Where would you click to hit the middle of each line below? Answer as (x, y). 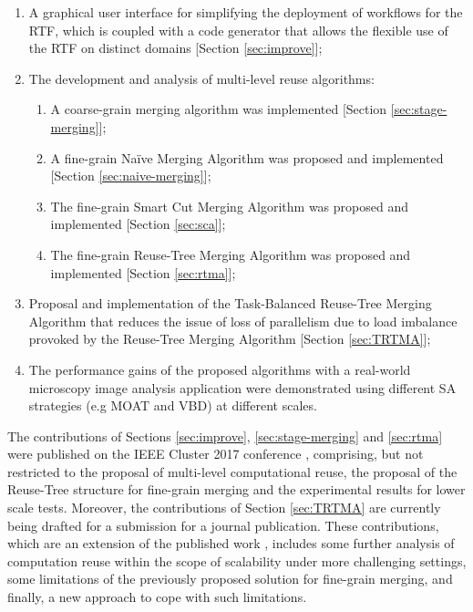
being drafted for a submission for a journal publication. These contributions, (223, 525)
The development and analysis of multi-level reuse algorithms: (201, 78)
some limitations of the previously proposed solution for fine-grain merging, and (230, 579)
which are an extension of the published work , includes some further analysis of (231, 543)
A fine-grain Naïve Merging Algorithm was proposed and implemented (247, 157)
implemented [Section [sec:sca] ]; (138, 224)
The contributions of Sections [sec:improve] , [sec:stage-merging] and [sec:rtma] (225, 436)
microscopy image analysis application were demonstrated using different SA (242, 387)
